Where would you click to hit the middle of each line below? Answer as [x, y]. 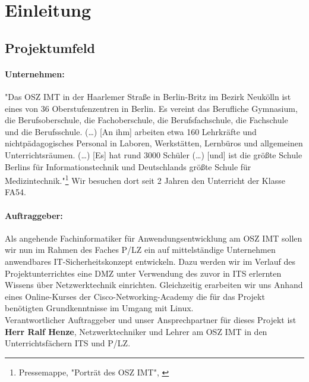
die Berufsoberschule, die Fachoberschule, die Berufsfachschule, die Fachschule [146, 120]
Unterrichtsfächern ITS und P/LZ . [68, 343]
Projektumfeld [50, 47]
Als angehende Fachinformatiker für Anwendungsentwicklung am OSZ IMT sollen [154, 238]
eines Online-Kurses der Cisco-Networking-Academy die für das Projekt [135, 296]
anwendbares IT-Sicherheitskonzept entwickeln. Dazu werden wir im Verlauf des [150, 261]
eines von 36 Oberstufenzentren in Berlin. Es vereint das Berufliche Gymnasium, [151, 108]
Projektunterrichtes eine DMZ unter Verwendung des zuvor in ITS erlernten [143, 273]
